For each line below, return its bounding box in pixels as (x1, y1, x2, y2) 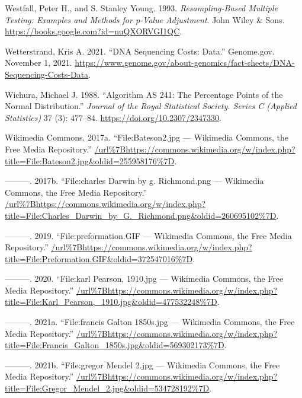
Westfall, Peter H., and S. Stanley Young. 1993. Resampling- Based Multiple (5, 2, 278, 14)
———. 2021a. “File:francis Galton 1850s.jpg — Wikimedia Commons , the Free (5, 316, 295, 328)
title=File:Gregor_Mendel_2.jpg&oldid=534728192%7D (5, 382, 210, 394)
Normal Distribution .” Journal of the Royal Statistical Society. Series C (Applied (5, 100, 297, 112)
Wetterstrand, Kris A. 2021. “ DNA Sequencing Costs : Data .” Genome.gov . (5, 44, 275, 57)
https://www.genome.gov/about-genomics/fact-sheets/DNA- (75, 56, 295, 69)
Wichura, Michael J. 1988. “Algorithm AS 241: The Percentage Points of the (5, 88, 283, 100)
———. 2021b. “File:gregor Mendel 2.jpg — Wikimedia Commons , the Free (5, 358, 280, 371)
